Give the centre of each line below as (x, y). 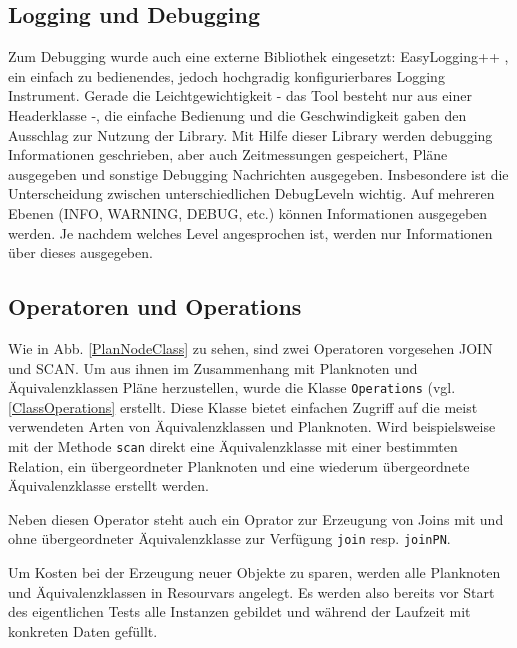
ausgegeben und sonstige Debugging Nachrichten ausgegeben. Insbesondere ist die (258, 173)
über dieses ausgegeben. (80, 252)
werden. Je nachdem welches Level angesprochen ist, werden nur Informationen (250, 232)
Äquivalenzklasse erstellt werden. (108, 485)
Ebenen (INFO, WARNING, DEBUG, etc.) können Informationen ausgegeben (248, 212)
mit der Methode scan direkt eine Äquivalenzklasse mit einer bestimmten (233, 445)
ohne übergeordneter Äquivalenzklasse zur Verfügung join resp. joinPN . (229, 538)
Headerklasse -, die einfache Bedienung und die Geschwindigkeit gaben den (237, 114)
